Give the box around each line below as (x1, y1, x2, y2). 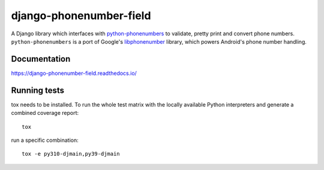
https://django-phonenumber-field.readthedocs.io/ (11, 69, 137, 77)
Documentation (11, 54, 71, 64)
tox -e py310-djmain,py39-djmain (22, 150, 120, 157)
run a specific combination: (11, 136, 79, 144)
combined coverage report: (11, 110, 79, 117)
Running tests (11, 85, 65, 95)
